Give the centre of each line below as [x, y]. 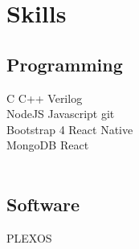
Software [43, 204]
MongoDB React [48, 145]
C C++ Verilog [45, 98]
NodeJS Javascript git [61, 114]
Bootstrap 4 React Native [70, 129]
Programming [65, 64]
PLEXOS [29, 237]
